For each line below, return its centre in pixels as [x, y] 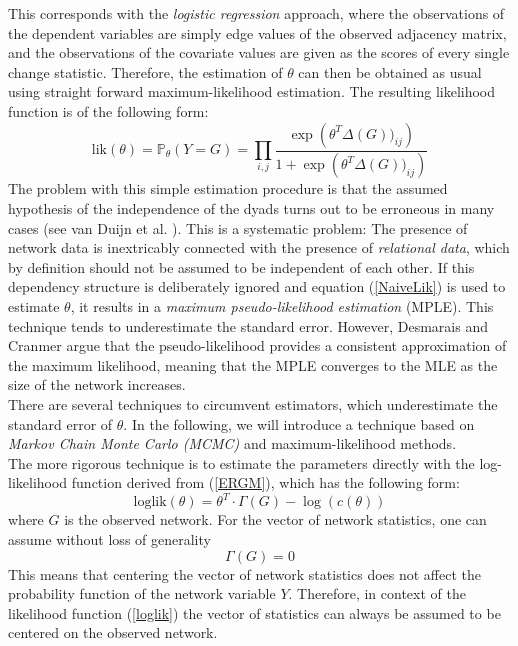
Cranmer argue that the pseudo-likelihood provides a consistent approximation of [257, 345]
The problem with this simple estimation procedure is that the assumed [228, 188]
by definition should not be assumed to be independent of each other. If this [241, 266]
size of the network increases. [97, 384]
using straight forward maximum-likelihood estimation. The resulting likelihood [252, 91]
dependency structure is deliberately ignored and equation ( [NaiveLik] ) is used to [257, 286]
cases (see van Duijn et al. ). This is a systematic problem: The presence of [238, 227]
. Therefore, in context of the [377, 593]
